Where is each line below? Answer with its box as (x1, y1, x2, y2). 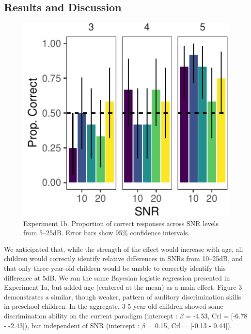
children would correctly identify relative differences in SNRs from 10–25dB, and (4, 253, 243, 264)
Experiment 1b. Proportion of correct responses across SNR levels (23, 218, 219, 228)
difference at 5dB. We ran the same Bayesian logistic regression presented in (4, 272, 230, 282)
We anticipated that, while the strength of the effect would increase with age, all (4, 244, 243, 254)
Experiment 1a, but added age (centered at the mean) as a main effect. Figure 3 (4, 282, 242, 292)
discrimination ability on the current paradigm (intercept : (4, 311, 178, 320)
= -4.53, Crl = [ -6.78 (186, 311, 248, 320)
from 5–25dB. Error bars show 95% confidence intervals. (23, 228, 190, 238)
